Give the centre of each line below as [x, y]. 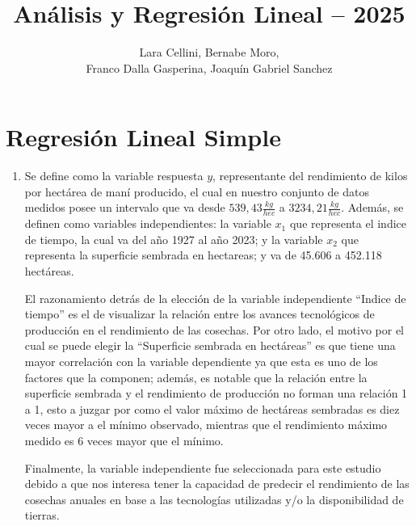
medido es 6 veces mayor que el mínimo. [124, 440]
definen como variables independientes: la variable [148, 223]
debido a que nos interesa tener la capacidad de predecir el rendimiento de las [217, 484]
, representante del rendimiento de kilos [310, 176]
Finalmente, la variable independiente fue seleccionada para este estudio [203, 467]
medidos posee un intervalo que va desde [125, 207]
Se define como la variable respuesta [114, 176]
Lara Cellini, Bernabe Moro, [209, 52]
